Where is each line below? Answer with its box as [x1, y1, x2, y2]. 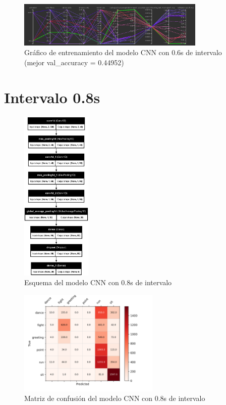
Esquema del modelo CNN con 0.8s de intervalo [24, 277, 172, 288]
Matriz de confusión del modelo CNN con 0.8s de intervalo [24, 393, 205, 403]
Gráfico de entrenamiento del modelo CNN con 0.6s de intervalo [24, 47, 222, 58]
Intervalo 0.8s [4, 86, 100, 107]
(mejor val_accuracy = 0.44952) [24, 57, 124, 67]
